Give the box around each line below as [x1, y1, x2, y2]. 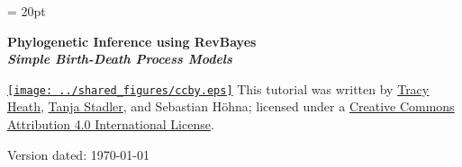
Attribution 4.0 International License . [7, 115, 214, 134]
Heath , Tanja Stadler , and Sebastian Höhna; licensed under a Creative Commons [7, 97, 455, 116]
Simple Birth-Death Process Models [7, 49, 232, 68]
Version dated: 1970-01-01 [7, 145, 150, 163]
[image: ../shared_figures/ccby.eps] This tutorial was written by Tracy [7, 79, 430, 98]
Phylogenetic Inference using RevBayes [7, 31, 257, 50]
